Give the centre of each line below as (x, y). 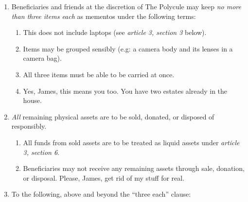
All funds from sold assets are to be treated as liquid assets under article (131, 142)
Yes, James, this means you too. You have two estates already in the (125, 91)
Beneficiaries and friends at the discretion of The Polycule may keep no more (126, 6)
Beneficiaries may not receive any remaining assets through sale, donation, (134, 168)
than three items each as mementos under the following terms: (104, 16)
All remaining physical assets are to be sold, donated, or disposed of (113, 116)
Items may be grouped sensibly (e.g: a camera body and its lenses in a (128, 48)
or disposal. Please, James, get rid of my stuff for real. (104, 177)
